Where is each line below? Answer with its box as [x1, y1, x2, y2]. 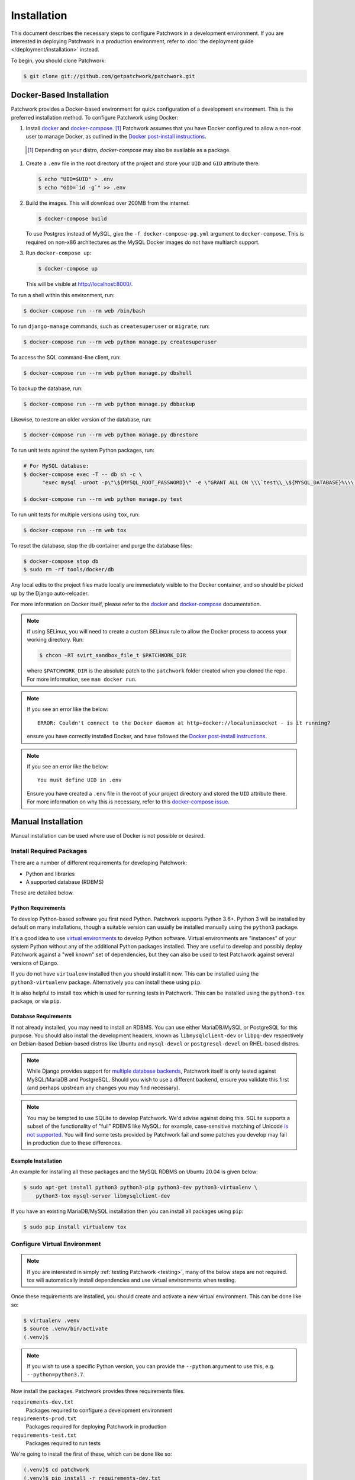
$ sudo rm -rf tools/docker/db [23, 566, 115, 573]
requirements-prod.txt [11, 1415, 77, 1422]
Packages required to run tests [25, 1440, 101, 1447]
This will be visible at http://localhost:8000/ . [25, 281, 133, 288]
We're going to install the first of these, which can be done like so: [11, 1450, 172, 1458]
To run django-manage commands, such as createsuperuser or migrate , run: [11, 323, 210, 330]
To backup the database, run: [11, 385, 83, 392]
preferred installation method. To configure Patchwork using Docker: [11, 114, 179, 121]
